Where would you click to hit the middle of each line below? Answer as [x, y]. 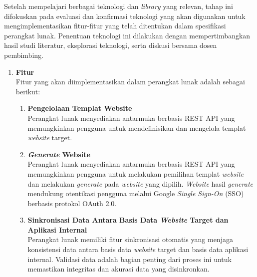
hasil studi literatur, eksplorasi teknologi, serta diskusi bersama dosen [111, 45]
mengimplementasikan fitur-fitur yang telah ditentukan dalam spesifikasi [115, 26]
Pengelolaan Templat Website [80, 108]
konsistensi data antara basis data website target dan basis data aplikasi [138, 249]
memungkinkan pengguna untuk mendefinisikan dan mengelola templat [137, 128]
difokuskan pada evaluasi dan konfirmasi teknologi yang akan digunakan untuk [125, 16]
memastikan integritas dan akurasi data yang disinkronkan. [119, 269]
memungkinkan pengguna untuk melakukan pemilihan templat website [136, 173]
